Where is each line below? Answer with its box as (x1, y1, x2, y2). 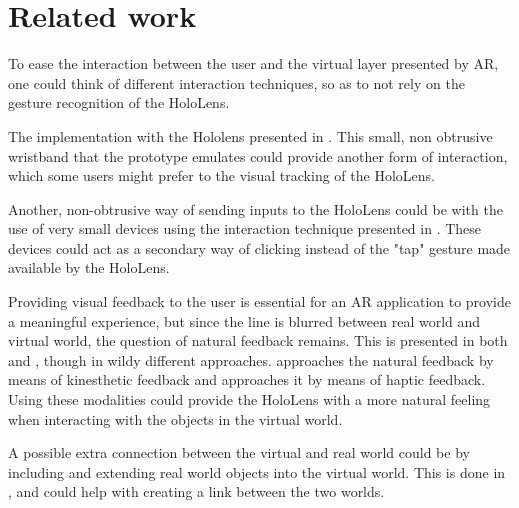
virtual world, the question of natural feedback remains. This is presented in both (8, 330, 508, 351)
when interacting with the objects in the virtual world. (8, 408, 343, 429)
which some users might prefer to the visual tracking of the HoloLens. (8, 165, 435, 186)
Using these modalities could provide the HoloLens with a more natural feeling (8, 389, 491, 410)
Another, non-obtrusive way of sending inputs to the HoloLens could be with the (8, 198, 503, 219)
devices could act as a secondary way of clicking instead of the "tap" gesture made (8, 237, 511, 258)
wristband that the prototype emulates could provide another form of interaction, (8, 145, 508, 166)
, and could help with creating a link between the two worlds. (8, 481, 385, 502)
